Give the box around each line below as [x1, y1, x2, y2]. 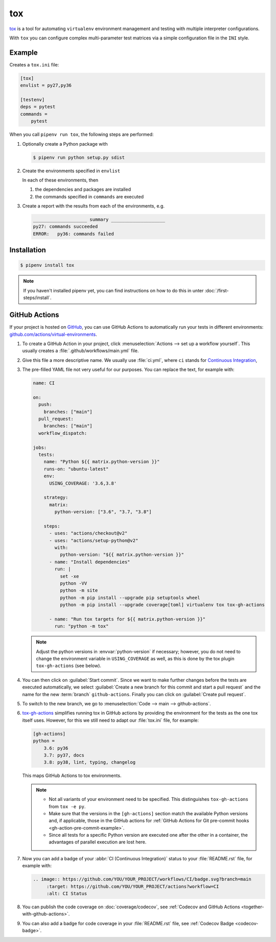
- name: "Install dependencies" [49, 559, 130, 565]
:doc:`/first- [204, 287, 229, 293]
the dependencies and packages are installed [35, 187, 131, 193]
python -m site [59, 588, 98, 593]
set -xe [59, 573, 79, 579]
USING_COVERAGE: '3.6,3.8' [49, 480, 117, 486]
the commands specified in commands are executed [35, 193, 144, 199]
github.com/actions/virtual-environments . [9, 331, 97, 337]
